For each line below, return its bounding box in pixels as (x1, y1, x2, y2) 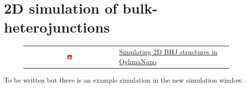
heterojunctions (4, 17, 110, 37)
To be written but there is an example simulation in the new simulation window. (4, 74, 244, 85)
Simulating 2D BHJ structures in (119, 47, 217, 57)
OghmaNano (119, 56, 157, 66)
